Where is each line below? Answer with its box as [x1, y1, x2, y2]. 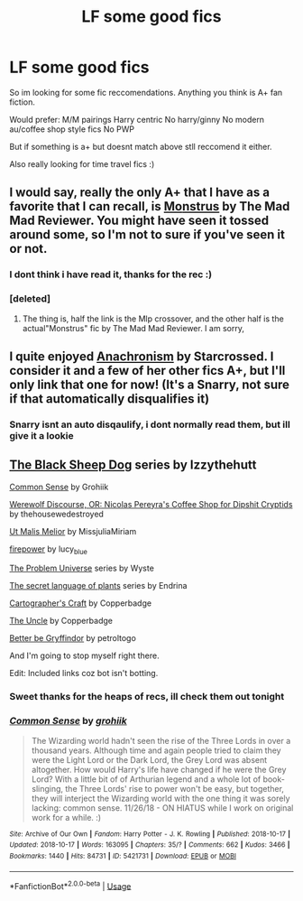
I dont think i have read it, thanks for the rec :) [9, 268, 213, 281]
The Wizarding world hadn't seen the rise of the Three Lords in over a [31, 735, 291, 746]
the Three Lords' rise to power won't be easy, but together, [65, 783, 284, 794]
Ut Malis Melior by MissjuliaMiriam [9, 525, 137, 536]
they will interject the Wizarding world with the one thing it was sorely [31, 793, 290, 803]
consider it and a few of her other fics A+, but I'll [9, 363, 286, 378]
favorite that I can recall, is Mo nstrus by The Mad [9, 199, 290, 214]
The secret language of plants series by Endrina [9, 581, 188, 591]
